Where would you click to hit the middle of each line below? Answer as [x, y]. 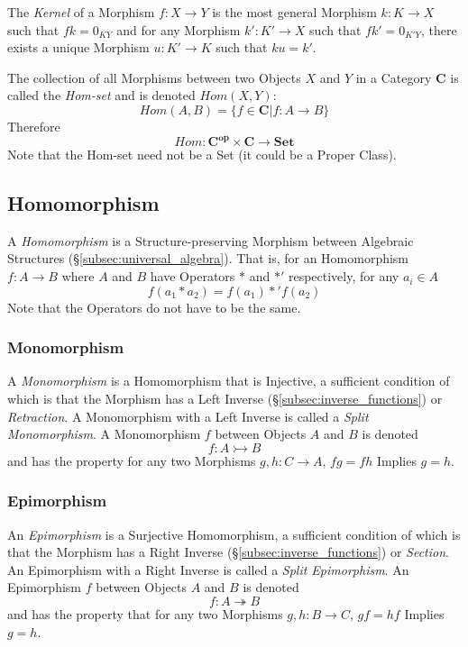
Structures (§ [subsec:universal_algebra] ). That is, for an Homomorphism [208, 258]
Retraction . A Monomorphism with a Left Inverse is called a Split [188, 416]
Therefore [34, 126]
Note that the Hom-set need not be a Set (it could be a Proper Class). [202, 155]
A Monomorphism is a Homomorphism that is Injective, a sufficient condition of [229, 381]
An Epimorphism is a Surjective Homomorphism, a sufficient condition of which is [234, 534]
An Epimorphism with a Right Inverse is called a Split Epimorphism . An [208, 569]
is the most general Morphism [294, 12]
